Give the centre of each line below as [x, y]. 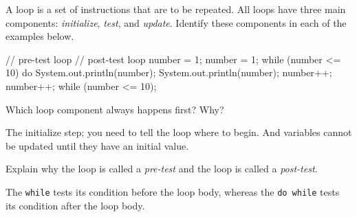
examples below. [40, 36]
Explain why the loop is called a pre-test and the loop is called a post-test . [162, 169]
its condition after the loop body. [75, 205]
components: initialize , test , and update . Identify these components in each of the [176, 22]
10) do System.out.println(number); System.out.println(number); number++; [169, 72]
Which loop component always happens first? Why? [115, 109]
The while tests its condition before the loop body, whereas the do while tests [173, 191]
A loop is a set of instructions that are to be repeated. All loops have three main [176, 9]
